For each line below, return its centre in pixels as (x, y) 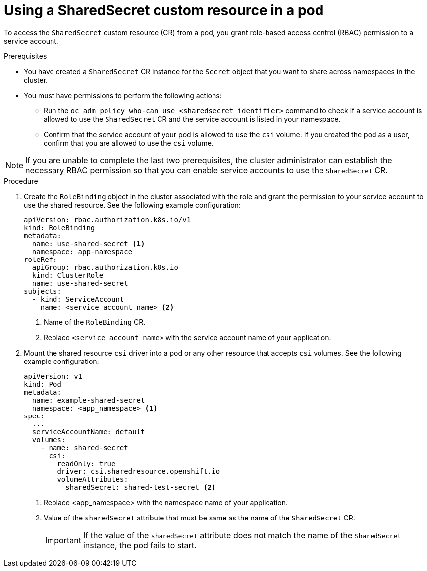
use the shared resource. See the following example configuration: (132, 205)
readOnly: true (86, 463)
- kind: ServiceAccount (78, 299)
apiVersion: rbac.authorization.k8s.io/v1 (107, 220)
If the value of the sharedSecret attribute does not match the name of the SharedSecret (242, 535)
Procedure (21, 181)
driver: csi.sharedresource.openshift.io (139, 471)
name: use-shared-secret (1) (88, 243)
